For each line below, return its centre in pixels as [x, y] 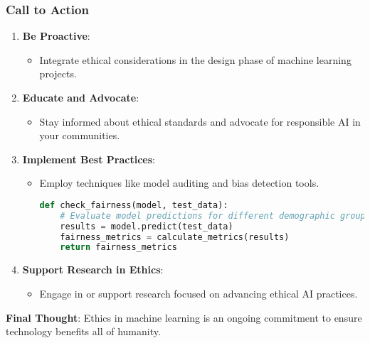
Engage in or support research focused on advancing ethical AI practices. [199, 293]
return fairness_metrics [118, 247]
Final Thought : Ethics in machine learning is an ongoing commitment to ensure [184, 317]
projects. [58, 73]
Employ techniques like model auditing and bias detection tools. [179, 183]
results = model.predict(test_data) [147, 226]
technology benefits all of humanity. [83, 331]
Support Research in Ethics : [93, 269]
